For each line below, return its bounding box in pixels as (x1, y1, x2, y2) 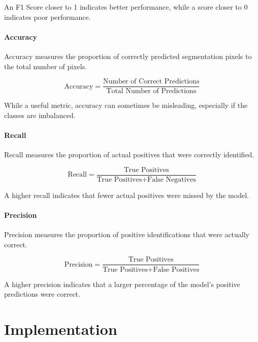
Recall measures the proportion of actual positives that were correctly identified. (4, 149, 254, 160)
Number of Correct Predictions (103, 78, 200, 85)
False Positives (153, 266, 200, 273)
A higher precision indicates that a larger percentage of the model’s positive (4, 278, 240, 289)
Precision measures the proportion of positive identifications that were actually (4, 229, 250, 240)
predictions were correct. (4, 289, 80, 299)
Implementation (4, 318, 117, 339)
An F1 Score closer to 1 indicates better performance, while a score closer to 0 (4, 2, 248, 12)
